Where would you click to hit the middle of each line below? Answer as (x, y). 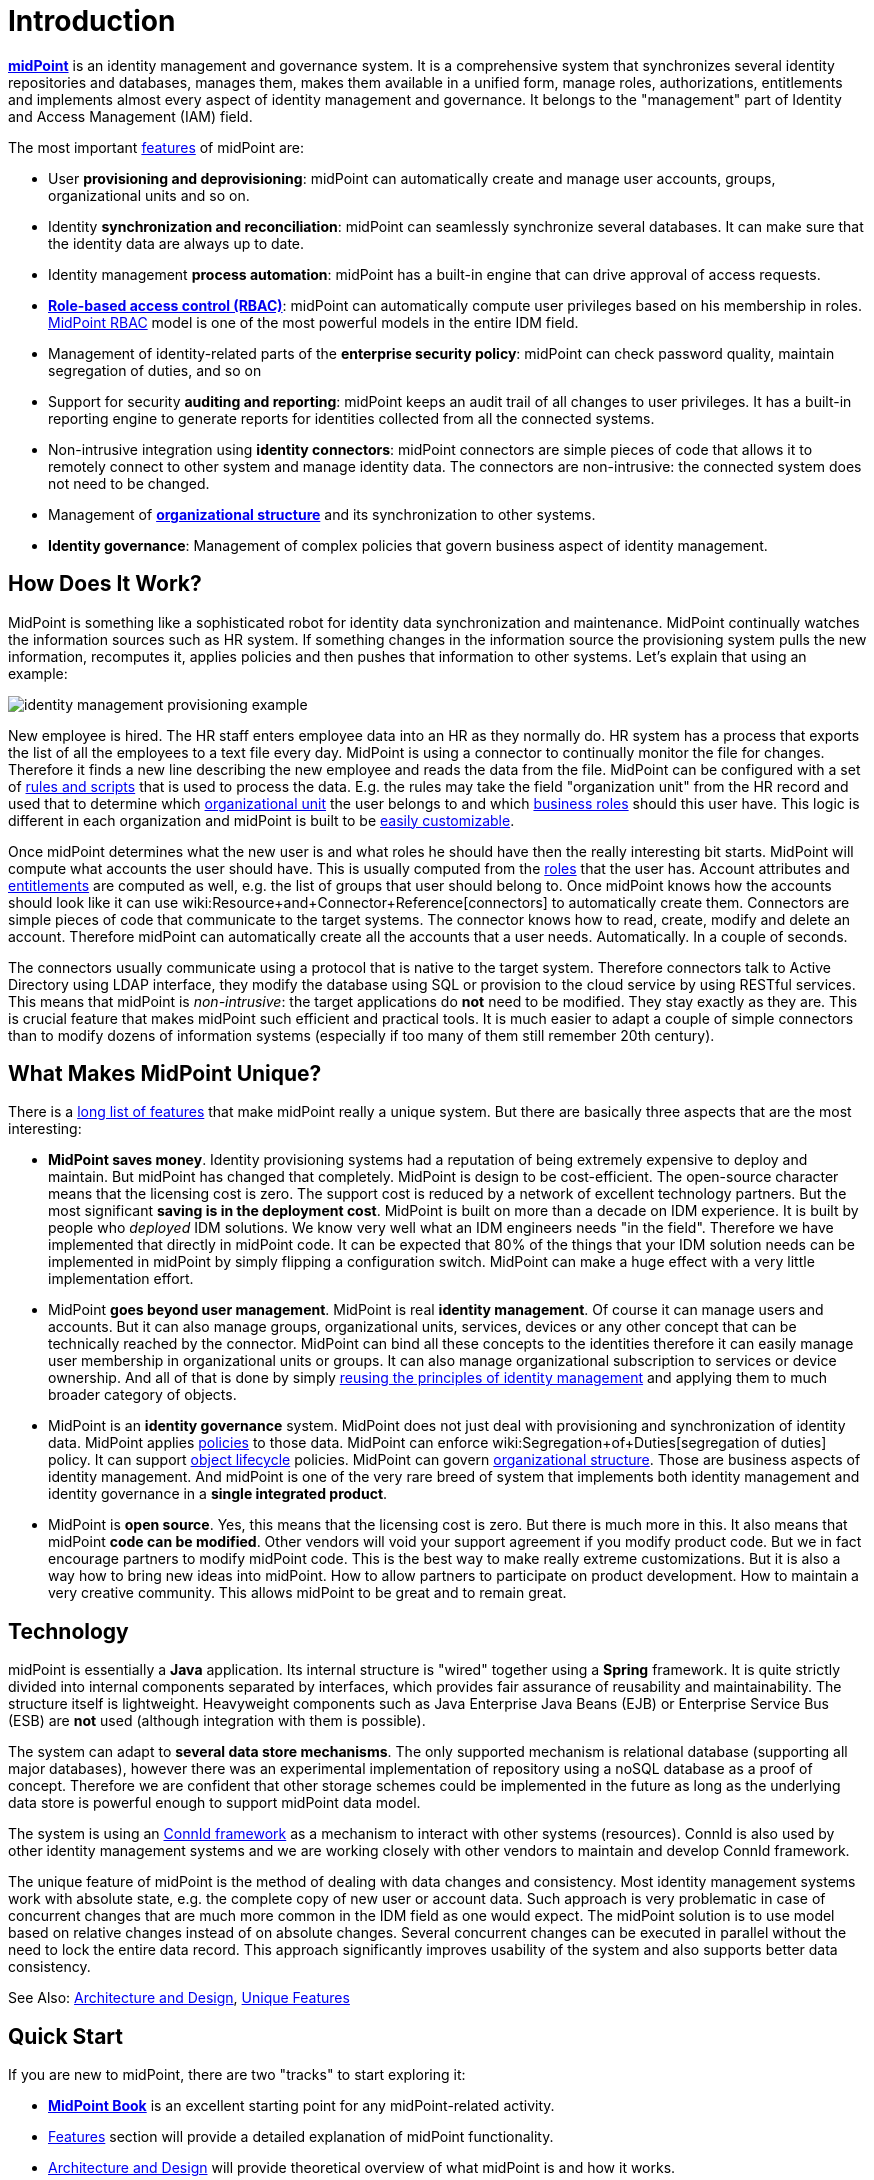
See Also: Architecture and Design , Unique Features (179, 1998)
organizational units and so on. (149, 195)
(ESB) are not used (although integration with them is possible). (217, 1721)
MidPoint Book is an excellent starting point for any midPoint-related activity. (301, 2106)
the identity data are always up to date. (176, 243)
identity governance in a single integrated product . (218, 1494)
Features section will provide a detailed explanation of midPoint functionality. (301, 2137)
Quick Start (65, 2036)
